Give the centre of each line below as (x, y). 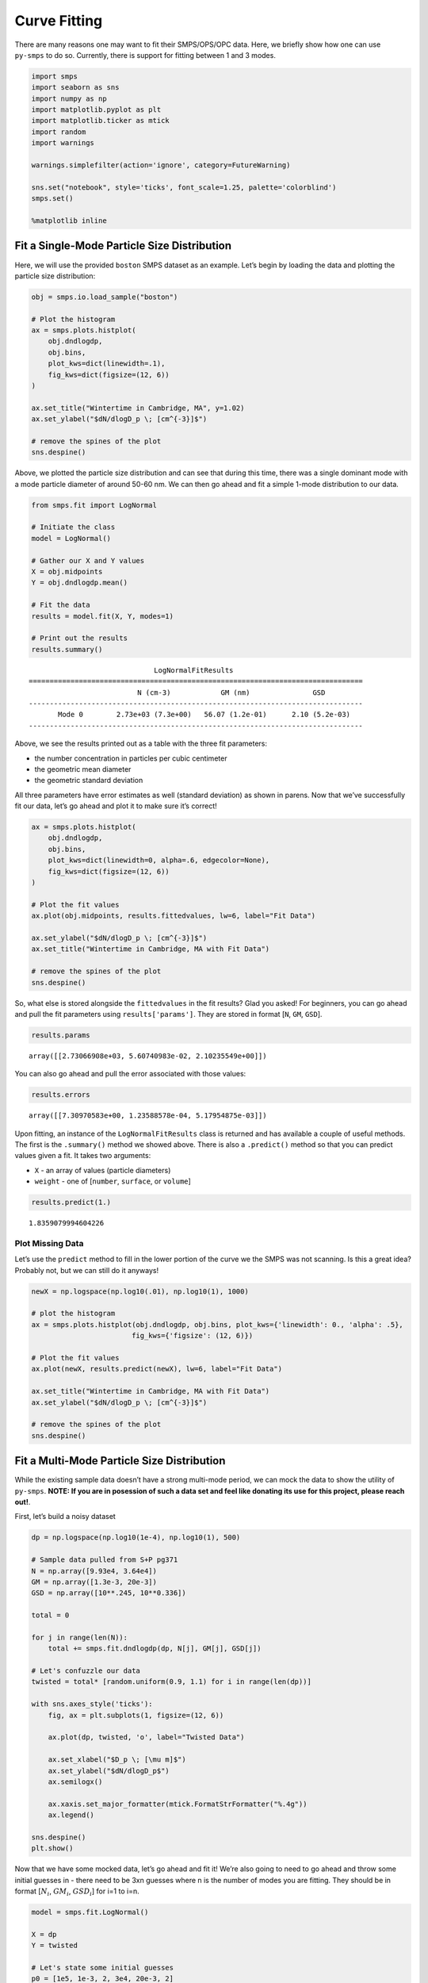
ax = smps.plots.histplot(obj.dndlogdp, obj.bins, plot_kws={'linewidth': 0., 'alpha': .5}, (217, 1324)
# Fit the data (61, 605)
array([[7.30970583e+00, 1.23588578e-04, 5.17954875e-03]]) (148, 1116)
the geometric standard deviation (89, 781)
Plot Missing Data (49, 1243)
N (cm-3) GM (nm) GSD (231, 692)
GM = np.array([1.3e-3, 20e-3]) (94, 1582)
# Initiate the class (73, 527)
